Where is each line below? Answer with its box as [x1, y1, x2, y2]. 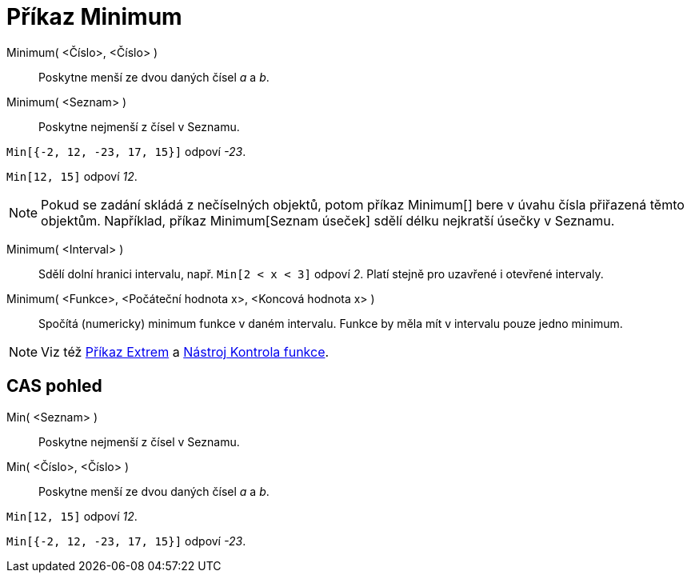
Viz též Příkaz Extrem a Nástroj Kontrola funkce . [41, 343, 330, 360]
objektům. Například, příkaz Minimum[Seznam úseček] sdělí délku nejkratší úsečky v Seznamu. [41, 212, 615, 229]
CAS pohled [6, 376, 102, 397]
